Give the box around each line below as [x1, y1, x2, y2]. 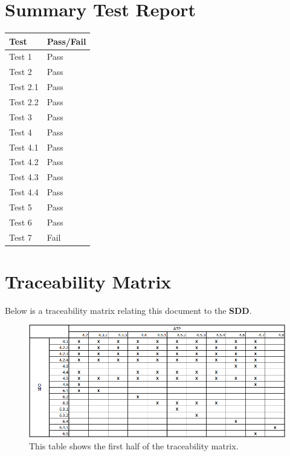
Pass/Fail [47, 34, 86, 47]
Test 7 [9, 230, 32, 243]
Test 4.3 [9, 171, 39, 183]
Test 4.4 [9, 186, 39, 198]
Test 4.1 [9, 140, 39, 153]
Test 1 [9, 50, 32, 63]
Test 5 [9, 200, 32, 213]
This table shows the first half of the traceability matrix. [29, 439, 239, 452]
